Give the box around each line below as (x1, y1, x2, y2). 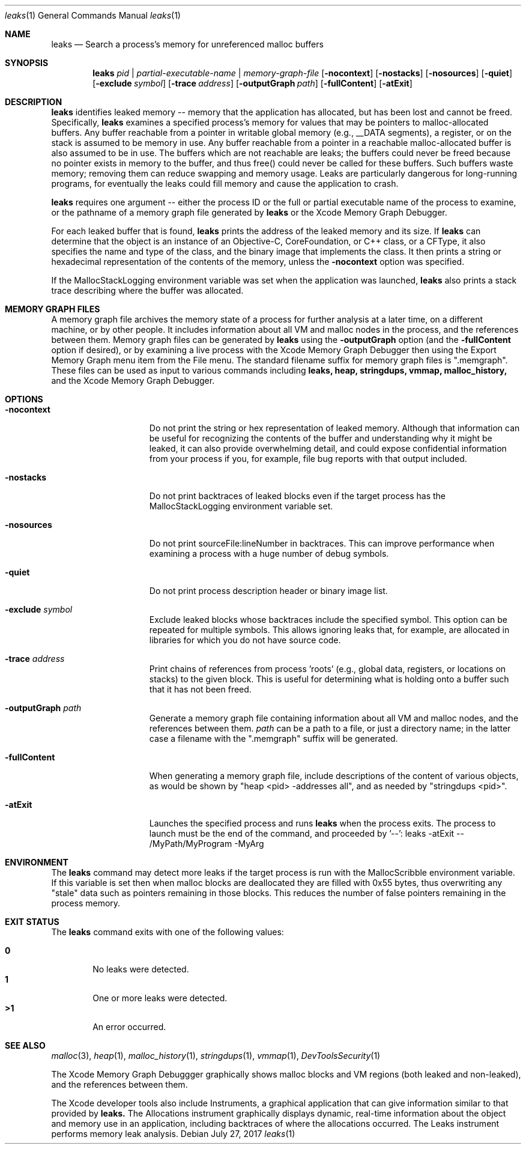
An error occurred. (92, 1022, 166, 1032)
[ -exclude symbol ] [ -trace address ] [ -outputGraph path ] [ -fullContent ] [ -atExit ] (92, 78, 413, 88)
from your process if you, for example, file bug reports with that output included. (149, 453, 467, 464)
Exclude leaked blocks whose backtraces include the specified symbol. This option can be (149, 614, 507, 625)
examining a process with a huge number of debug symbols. (149, 548, 389, 559)
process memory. (51, 898, 121, 908)
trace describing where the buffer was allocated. (51, 285, 244, 296)
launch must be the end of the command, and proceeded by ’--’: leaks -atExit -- (149, 828, 464, 838)
